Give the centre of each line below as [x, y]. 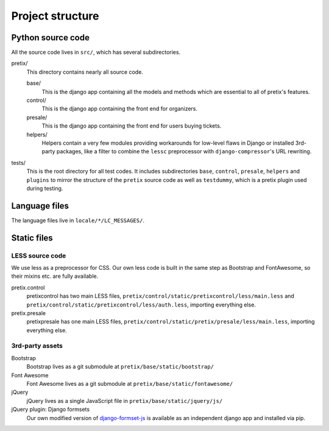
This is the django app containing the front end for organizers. [120, 109]
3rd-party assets [37, 346]
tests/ [18, 162]
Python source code [50, 38]
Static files [32, 238]
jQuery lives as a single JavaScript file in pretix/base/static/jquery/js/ [125, 400]
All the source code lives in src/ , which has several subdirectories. [96, 53]
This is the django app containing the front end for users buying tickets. [132, 126]
